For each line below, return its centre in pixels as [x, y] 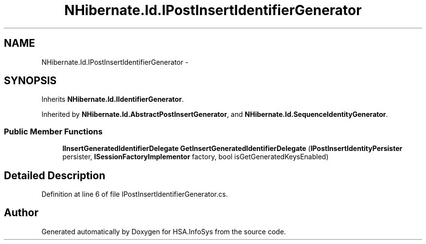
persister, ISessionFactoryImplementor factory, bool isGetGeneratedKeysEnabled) [195, 157]
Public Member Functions [53, 131]
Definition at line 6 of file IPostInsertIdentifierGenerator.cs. [135, 194]
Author [21, 213]
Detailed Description [55, 175]
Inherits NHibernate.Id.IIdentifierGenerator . [113, 99]
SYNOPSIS [30, 81]
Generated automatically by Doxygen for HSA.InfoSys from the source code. [164, 231]
